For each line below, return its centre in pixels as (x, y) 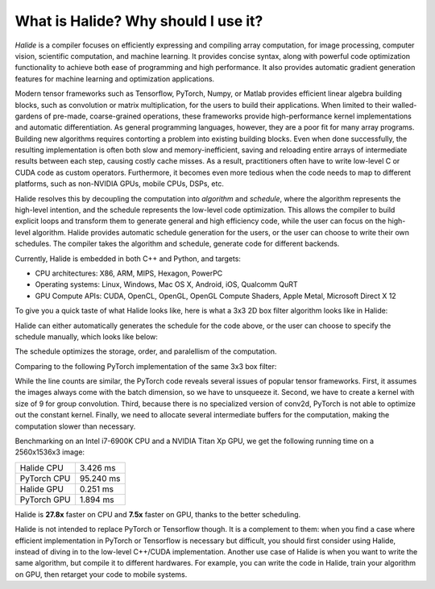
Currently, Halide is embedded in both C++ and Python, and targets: (128, 259)
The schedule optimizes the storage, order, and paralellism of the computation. (146, 351)
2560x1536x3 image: (50, 452)
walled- (404, 105)
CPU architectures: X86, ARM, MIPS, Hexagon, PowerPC (129, 273)
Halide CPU (41, 467)
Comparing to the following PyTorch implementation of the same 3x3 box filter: (146, 366)
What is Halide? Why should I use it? (139, 21)
